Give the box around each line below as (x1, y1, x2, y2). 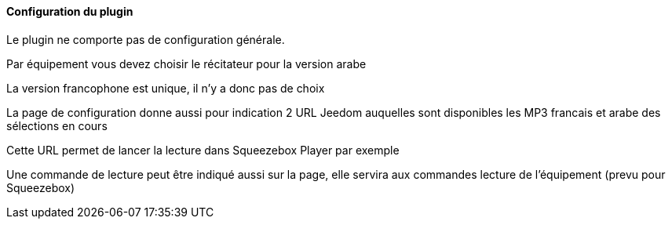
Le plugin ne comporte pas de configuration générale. (6, 32, 285, 46)
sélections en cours (6, 118, 108, 132)
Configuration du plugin (6, 5, 133, 18)
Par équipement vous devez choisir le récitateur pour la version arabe (6, 56, 367, 71)
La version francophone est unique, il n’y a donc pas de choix (6, 81, 325, 95)
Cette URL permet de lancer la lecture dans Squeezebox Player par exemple (6, 143, 400, 157)
